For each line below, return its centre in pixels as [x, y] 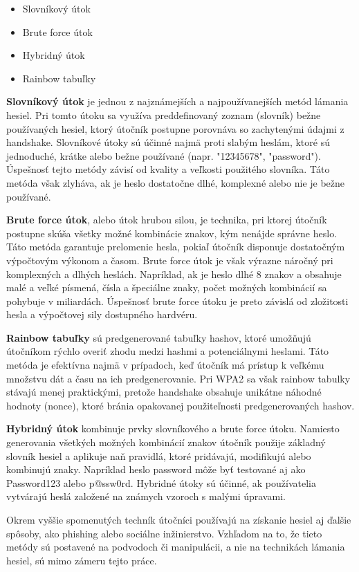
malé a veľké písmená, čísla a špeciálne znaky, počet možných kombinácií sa [167, 287]
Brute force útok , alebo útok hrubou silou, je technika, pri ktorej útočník [167, 220]
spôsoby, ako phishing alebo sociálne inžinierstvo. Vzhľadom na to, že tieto [164, 533]
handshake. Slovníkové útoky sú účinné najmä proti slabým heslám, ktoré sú [168, 142]
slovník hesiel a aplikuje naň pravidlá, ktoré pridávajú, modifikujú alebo [159, 455]
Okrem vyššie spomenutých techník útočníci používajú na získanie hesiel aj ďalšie [179, 519]
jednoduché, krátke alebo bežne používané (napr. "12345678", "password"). [164, 155]
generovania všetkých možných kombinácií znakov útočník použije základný [166, 442]
